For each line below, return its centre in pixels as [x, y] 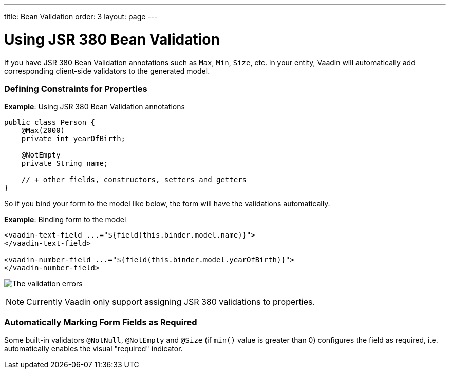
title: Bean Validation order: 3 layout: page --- [81, 17]
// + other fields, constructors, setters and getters [134, 180]
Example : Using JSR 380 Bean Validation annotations [95, 107]
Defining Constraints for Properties [76, 89]
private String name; [65, 163]
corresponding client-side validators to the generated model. [107, 71]
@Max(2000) [43, 131]
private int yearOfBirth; [73, 139]
